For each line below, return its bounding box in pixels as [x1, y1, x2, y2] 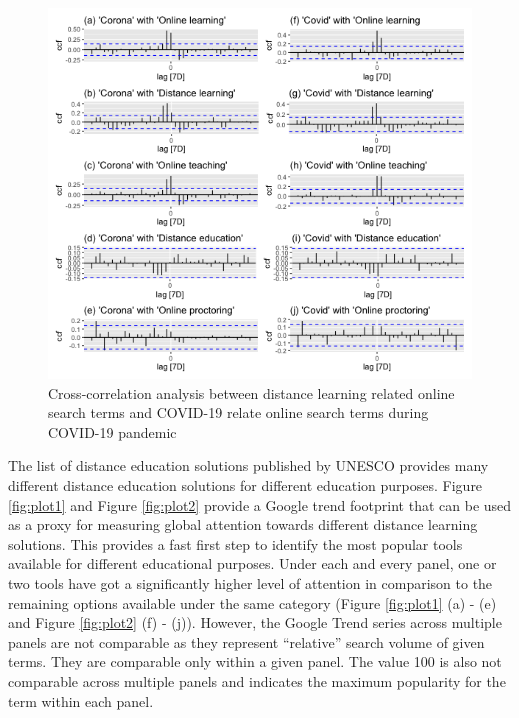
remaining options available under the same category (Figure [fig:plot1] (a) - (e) [8, 592, 497, 613]
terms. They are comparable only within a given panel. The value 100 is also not [8, 651, 502, 672]
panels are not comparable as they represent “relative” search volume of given [8, 631, 485, 652]
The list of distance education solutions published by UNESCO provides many [8, 455, 489, 476]
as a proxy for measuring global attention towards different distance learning [8, 514, 478, 535]
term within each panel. [8, 690, 154, 711]
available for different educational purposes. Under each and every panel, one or [8, 553, 497, 574]
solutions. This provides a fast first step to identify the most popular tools [8, 533, 463, 554]
